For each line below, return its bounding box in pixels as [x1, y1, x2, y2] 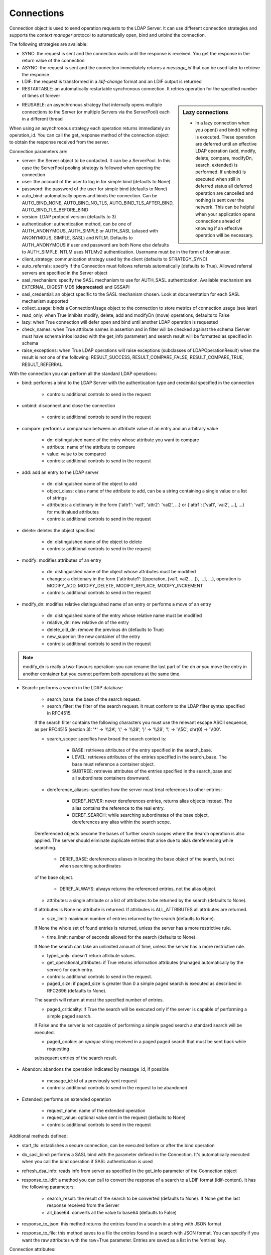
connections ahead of [195, 218, 241, 224]
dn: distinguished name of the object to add [47, 481, 138, 487]
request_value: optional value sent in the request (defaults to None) [47, 1114, 186, 1120]
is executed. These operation [195, 134, 256, 140]
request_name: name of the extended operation [47, 1107, 146, 1113]
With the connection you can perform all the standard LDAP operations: [9, 370, 158, 376]
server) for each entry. [47, 966, 94, 972]
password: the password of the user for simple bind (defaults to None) [22, 186, 168, 192]
